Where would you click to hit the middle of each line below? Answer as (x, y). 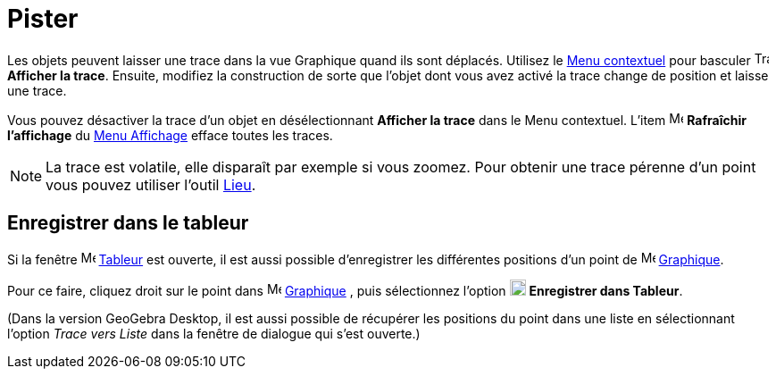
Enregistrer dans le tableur (128, 223)
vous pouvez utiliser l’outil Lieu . (151, 184)
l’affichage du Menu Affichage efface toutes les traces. (170, 135)
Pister (43, 19)
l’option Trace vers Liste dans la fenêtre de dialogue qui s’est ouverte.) (214, 333)
